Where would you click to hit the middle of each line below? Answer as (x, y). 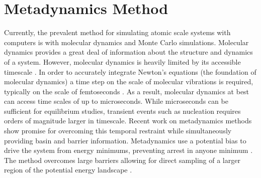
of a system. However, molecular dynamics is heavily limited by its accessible (122, 61)
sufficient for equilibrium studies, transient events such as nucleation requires (122, 111)
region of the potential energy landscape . (68, 170)
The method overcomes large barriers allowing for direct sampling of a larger (122, 160)
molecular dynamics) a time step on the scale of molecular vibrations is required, (129, 81)
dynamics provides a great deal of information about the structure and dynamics (128, 52)
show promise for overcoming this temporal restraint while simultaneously (118, 131)
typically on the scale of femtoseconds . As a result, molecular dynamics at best (127, 91)
